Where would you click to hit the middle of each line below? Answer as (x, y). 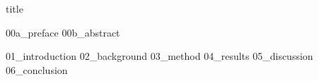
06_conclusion (37, 69)
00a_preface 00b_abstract (63, 32)
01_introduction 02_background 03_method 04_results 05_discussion (159, 56)
